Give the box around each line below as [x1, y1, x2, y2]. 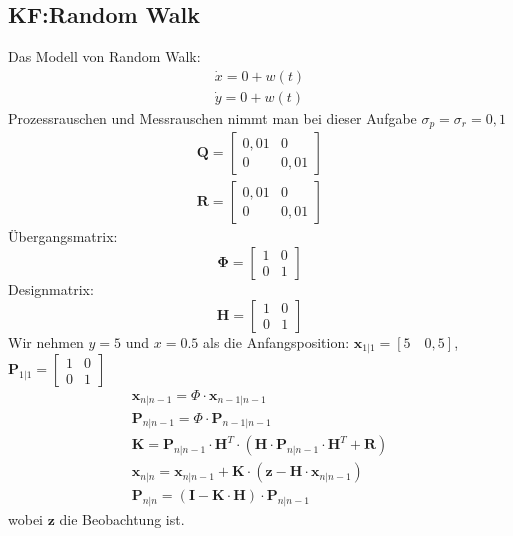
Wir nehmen [8, 331, 84, 352]
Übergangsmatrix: [8, 226, 118, 247]
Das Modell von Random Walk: [8, 46, 201, 67]
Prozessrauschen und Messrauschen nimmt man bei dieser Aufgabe [8, 107, 417, 128]
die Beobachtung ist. [59, 509, 185, 530]
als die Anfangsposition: [203, 331, 350, 352]
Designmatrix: [8, 278, 94, 299]
